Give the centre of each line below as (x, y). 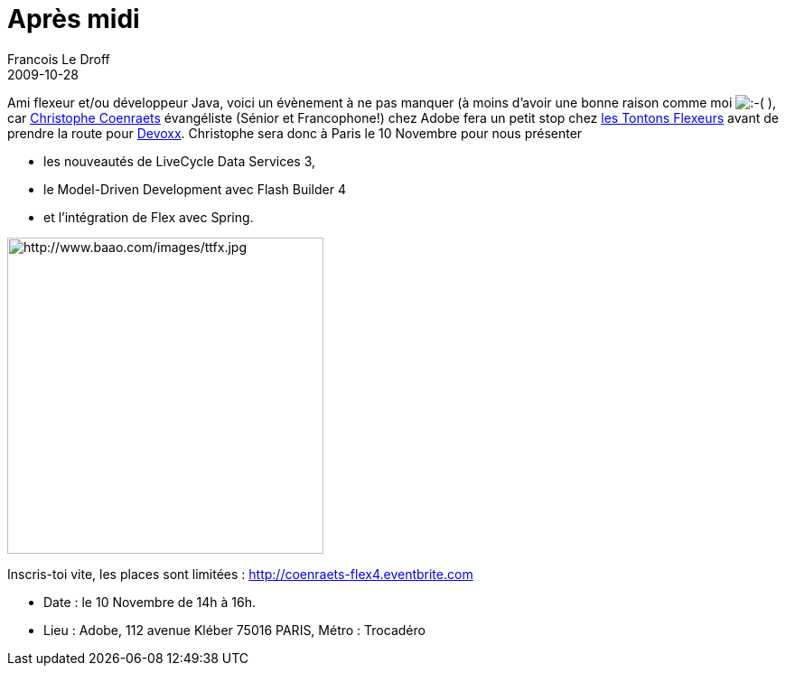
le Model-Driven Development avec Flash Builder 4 (195, 189)
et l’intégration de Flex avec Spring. (149, 217)
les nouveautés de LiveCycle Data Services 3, (179, 161)
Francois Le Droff (59, 59)
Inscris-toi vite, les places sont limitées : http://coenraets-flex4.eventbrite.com (240, 574)
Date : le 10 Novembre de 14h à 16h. (150, 602)
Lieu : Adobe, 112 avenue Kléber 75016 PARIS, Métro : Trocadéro (234, 630)
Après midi (74, 19)
